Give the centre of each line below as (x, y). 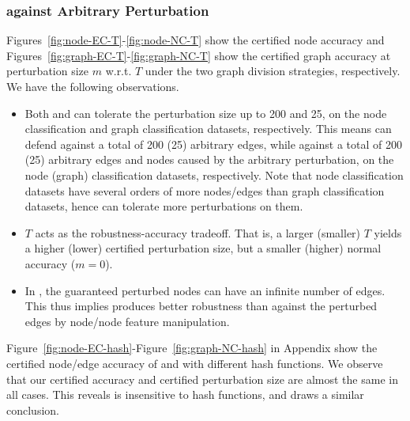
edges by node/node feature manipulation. (127, 321)
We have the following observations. (93, 86)
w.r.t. (118, 71)
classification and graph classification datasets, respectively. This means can (208, 129)
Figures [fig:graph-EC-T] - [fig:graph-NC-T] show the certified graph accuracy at (199, 55)
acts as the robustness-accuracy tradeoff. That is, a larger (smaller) (198, 232)
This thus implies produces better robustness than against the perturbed (201, 306)
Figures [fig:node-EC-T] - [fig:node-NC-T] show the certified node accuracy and (196, 40)
